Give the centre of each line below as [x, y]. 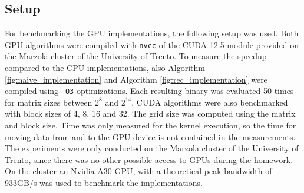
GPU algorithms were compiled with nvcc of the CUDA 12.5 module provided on [152, 44]
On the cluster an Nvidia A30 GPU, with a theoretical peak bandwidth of [138, 171]
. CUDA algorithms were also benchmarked [210, 102]
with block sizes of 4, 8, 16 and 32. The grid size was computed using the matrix [150, 114]
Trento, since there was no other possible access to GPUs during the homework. [149, 159]
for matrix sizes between [49, 102]
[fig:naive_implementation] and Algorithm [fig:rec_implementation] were [136, 79]
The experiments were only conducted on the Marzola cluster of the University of [152, 148]
